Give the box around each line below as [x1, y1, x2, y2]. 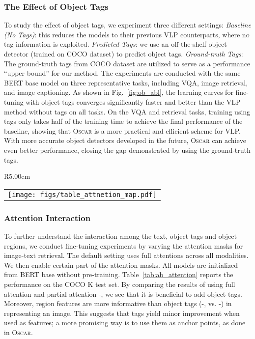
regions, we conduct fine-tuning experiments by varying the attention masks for [4, 240, 243, 251]
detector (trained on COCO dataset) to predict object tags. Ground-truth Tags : [4, 49, 243, 58]
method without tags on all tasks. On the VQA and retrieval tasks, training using [4, 106, 251, 116]
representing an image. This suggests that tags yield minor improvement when [4, 308, 240, 318]
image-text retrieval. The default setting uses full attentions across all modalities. [4, 250, 249, 260]
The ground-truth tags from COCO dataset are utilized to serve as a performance [4, 58, 251, 68]
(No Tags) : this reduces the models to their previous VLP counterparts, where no [4, 29, 250, 39]
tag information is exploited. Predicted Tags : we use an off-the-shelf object [4, 39, 227, 49]
